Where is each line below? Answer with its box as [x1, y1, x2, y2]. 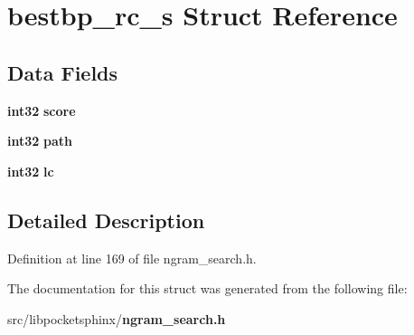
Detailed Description [7, 206, 205, 234]
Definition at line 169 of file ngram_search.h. [7, 248, 257, 267]
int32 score [7, 100, 76, 120]
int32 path [7, 131, 72, 150]
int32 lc [7, 161, 54, 180]
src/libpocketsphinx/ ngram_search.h [7, 309, 226, 328]
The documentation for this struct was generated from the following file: [7, 279, 408, 298]
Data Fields [7, 58, 118, 86]
